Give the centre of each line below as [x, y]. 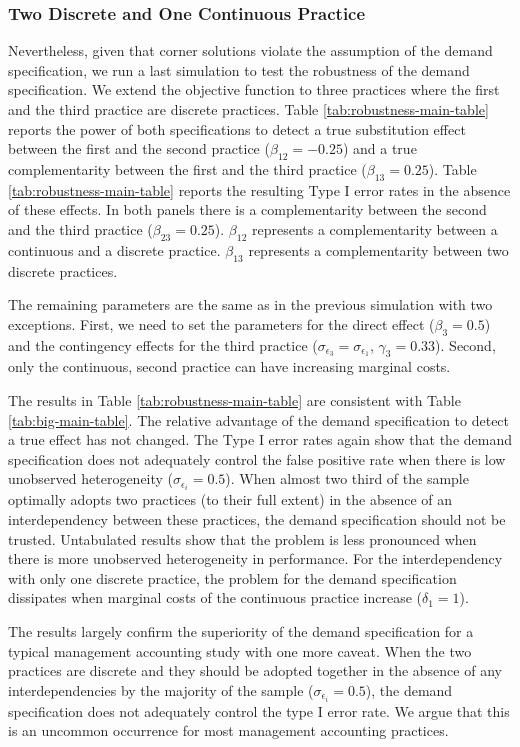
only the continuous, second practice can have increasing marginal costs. [229, 366]
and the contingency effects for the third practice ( [163, 344]
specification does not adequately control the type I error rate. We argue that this [259, 710]
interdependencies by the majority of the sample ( [161, 689]
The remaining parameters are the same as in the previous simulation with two [250, 304]
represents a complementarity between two [378, 249]
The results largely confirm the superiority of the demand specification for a [241, 630]
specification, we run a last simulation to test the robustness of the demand [239, 69]
